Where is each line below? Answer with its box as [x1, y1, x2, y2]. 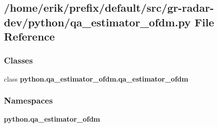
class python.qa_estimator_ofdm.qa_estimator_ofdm [4, 73, 189, 84]
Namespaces [4, 94, 53, 106]
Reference [4, 29, 55, 44]
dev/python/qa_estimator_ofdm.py [4, 14, 191, 29]
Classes [4, 54, 33, 66]
